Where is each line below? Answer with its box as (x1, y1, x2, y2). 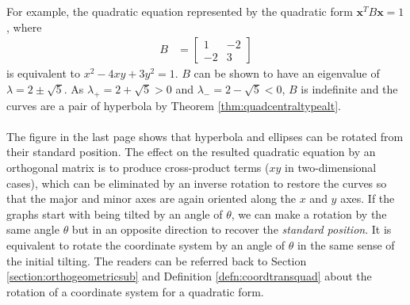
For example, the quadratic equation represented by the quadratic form (6, 3, 353, 19)
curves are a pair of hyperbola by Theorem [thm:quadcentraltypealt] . (6, 97, 341, 113)
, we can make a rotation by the (231, 205, 387, 222)
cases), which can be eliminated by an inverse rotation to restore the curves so (6, 174, 387, 191)
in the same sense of (297, 236, 395, 253)
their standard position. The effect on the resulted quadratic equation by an (6, 143, 376, 160)
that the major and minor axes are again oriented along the (6, 190, 297, 207)
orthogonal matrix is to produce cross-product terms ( (6, 158, 270, 175)
